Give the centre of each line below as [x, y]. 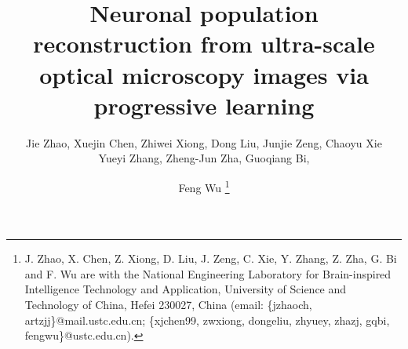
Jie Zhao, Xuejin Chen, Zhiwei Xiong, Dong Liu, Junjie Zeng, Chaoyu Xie [204, 142]
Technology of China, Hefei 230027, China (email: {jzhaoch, [168, 304]
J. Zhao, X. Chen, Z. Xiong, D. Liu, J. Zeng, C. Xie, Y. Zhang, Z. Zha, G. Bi [211, 258]
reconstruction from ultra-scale [204, 44]
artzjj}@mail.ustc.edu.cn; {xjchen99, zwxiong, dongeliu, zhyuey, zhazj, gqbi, [207, 320]
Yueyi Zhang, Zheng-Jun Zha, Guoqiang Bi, [204, 158]
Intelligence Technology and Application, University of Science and [186, 289]
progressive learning [204, 105]
